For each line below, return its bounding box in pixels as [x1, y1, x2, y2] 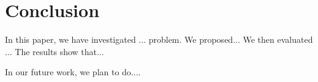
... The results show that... [5, 45, 104, 58]
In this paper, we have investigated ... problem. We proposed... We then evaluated [5, 33, 313, 46]
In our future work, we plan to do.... [5, 65, 141, 78]
